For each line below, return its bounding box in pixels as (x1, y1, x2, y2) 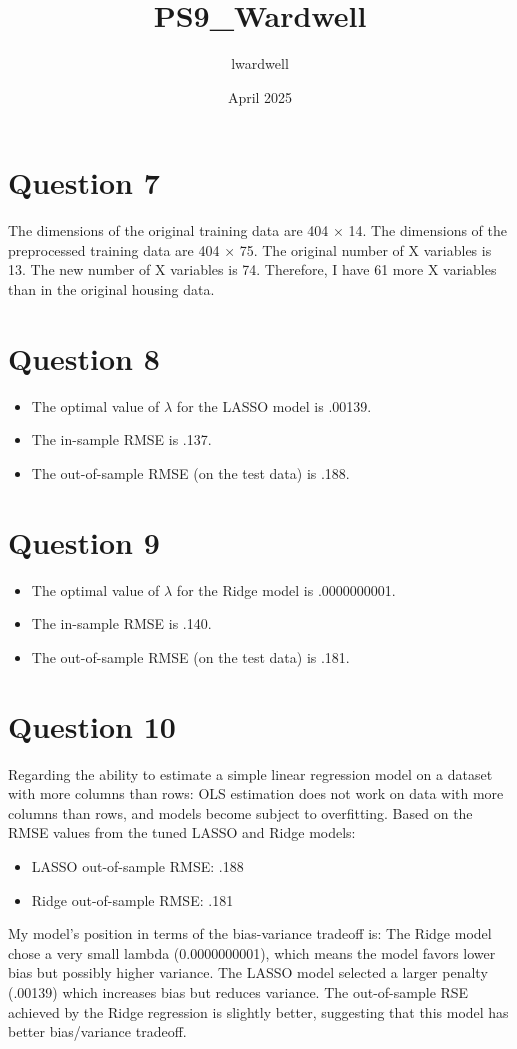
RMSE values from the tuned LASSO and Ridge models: (8, 822, 356, 843)
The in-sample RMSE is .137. (31, 429, 212, 450)
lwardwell (231, 53, 289, 74)
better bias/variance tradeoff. (8, 1021, 187, 1042)
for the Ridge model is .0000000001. (176, 579, 396, 600)
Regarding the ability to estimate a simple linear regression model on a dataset (8, 763, 493, 784)
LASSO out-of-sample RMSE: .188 (31, 855, 244, 876)
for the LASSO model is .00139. (176, 395, 372, 416)
